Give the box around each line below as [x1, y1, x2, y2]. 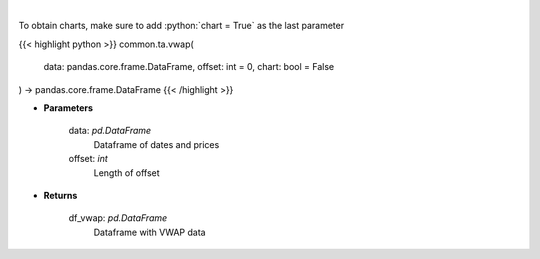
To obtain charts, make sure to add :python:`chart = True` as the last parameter [18, 20, 345, 32]
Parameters [43, 101, 94, 114]
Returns [43, 189, 78, 201]
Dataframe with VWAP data [93, 226, 206, 238]
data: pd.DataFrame [68, 125, 152, 137]
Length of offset [93, 166, 160, 179]
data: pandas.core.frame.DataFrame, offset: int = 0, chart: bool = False [43, 61, 335, 73]
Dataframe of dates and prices [93, 138, 220, 150]
